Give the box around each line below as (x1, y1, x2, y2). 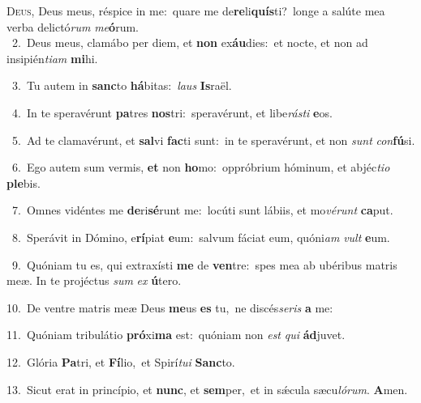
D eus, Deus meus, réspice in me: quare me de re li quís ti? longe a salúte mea (6, 2, 385, 19)
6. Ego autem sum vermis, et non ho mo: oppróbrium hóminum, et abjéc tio (11, 159, 390, 176)
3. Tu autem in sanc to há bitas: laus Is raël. (11, 77, 232, 94)
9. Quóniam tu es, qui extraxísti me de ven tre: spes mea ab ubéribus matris (11, 256, 397, 273)
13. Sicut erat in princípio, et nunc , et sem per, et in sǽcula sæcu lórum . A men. (6, 380, 408, 397)
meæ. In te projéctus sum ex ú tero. (6, 272, 182, 289)
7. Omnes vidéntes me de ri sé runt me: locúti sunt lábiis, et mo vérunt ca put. (11, 201, 393, 218)
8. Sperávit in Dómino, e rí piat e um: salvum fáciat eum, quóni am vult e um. (11, 228, 390, 245)
